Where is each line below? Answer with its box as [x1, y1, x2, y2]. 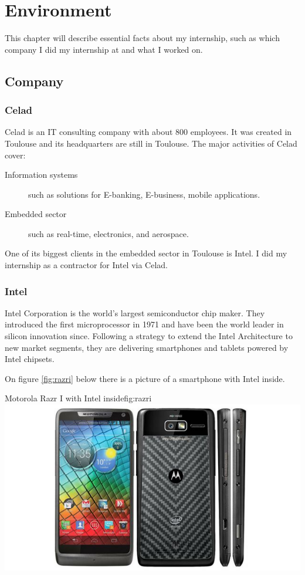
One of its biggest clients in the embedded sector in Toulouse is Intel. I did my [5, 247, 287, 259]
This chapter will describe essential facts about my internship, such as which [5, 32, 280, 44]
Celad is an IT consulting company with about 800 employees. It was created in [5, 126, 292, 138]
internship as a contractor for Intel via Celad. [5, 259, 168, 271]
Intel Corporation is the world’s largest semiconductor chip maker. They [5, 306, 265, 319]
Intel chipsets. [5, 353, 55, 365]
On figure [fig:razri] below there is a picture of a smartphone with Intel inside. [5, 372, 285, 384]
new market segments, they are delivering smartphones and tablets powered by [5, 341, 289, 353]
